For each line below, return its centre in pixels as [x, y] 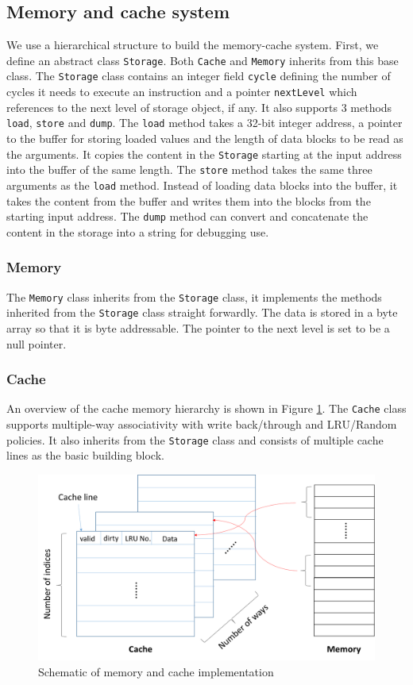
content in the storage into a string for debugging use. [138, 231]
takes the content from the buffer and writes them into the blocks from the [189, 200]
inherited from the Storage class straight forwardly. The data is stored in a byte [202, 312]
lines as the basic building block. [85, 455]
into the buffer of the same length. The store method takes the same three [189, 169]
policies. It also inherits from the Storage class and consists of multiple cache [195, 439]
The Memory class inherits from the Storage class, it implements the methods [194, 296]
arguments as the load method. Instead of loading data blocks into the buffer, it [202, 185]
